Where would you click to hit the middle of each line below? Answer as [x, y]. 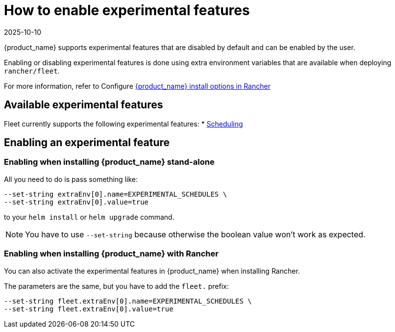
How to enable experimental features [127, 10]
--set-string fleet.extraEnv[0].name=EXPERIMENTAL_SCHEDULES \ [128, 301]
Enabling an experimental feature [87, 143]
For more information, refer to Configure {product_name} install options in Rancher [137, 86]
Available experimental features [84, 105]
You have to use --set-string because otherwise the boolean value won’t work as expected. [195, 234]
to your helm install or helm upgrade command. [89, 217]
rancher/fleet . [32, 71]
